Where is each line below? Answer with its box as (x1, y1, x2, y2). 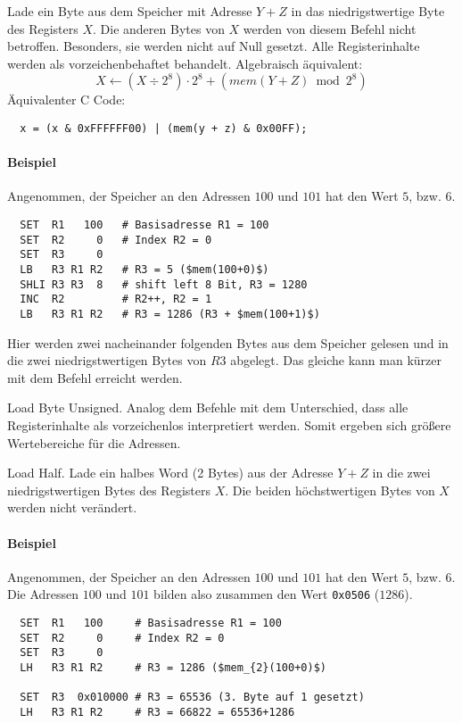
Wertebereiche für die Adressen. (7, 433, 181, 452)
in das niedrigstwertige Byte (291, 2, 445, 20)
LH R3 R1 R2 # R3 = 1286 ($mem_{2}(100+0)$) (20, 661, 326, 674)
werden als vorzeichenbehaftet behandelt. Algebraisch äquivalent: (7, 54, 363, 72)
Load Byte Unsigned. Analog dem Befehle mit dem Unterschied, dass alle (7, 398, 408, 417)
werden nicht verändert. (7, 498, 137, 517)
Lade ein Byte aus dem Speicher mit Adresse (7, 2, 252, 20)
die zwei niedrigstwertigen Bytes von (7, 351, 207, 370)
